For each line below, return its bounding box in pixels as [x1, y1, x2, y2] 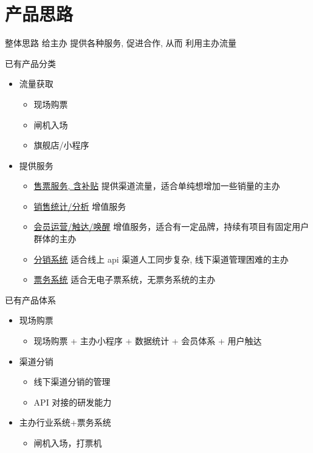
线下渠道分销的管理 [33, 375, 111, 388]
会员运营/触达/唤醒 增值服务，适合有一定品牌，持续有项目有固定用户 [33, 220, 309, 233]
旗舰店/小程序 [33, 139, 89, 151]
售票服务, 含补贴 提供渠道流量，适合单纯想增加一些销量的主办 [33, 179, 280, 192]
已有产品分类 [5, 57, 56, 69]
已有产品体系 [5, 293, 56, 306]
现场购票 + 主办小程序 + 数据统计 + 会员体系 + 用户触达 [33, 334, 262, 347]
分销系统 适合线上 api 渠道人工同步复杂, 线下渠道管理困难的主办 [33, 252, 289, 265]
